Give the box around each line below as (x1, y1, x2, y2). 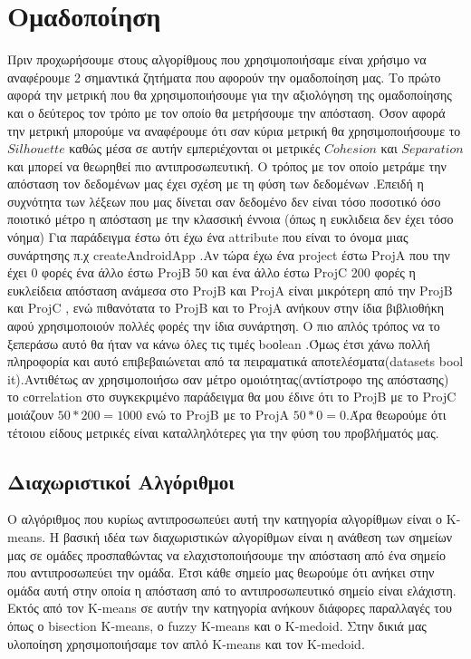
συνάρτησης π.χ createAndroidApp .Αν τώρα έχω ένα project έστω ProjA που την (7, 245, 450, 264)
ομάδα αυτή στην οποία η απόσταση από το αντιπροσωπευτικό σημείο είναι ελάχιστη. (7, 580, 457, 599)
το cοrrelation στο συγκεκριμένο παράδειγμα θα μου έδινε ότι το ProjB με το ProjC (7, 387, 457, 406)
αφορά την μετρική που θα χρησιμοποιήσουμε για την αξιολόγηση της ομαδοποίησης (7, 85, 452, 104)
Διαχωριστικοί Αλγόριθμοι (7, 467, 235, 495)
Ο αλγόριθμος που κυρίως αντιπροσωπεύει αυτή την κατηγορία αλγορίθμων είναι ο (7, 509, 443, 528)
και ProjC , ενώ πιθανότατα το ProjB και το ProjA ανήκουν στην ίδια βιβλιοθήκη (7, 298, 445, 317)
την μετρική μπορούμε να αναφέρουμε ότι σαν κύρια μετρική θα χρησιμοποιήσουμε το (7, 121, 461, 140)
